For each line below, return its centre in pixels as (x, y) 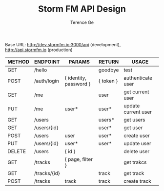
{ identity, (76, 78)
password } (78, 84)
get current (136, 92)
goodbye (109, 70)
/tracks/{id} (47, 173)
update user (137, 143)
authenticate (138, 78)
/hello (41, 70)
